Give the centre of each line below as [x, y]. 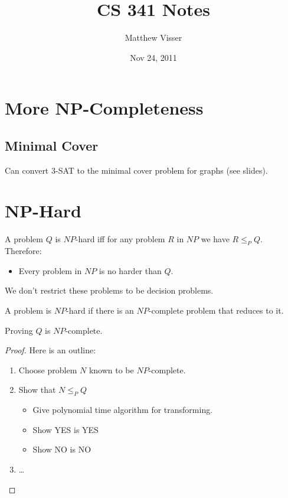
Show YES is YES [66, 429]
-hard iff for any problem [120, 239]
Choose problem [48, 370]
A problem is [28, 310]
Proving [19, 330]
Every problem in [50, 270]
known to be [111, 370]
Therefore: [23, 251]
